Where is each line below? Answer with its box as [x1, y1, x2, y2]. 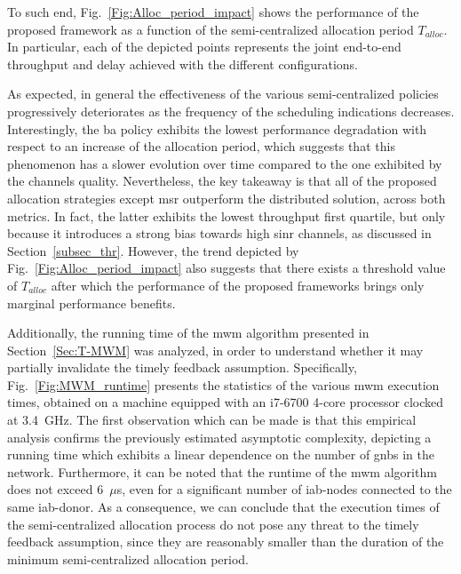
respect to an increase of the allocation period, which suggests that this [7, 137, 395, 155]
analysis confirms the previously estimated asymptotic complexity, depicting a [7, 427, 432, 446]
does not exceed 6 [7, 480, 104, 498]
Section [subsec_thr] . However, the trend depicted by [7, 241, 299, 259]
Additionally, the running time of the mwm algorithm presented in [7, 323, 370, 342]
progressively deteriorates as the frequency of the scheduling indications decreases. [7, 101, 455, 120]
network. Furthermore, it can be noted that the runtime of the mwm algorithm [7, 462, 437, 481]
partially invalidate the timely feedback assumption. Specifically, [7, 358, 357, 377]
